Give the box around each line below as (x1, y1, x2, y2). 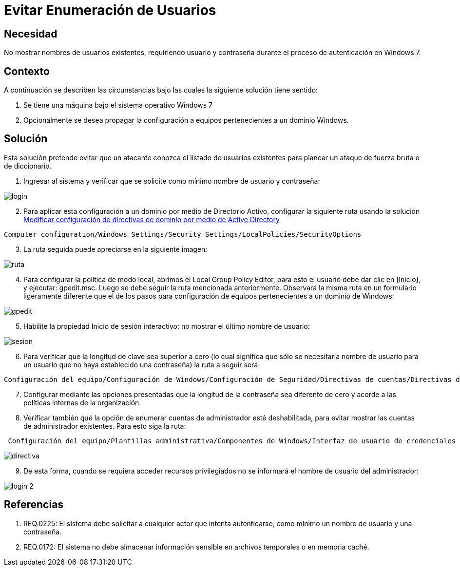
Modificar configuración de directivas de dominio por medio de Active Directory (23, 215, 280, 224)
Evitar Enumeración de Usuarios (4, 2, 216, 19)
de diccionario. (4, 161, 52, 170)
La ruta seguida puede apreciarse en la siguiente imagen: (23, 245, 208, 253)
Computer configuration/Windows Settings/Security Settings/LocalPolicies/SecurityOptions (4, 230, 362, 238)
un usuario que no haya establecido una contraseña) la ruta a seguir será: (23, 360, 260, 369)
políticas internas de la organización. (23, 398, 141, 407)
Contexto (4, 65, 50, 77)
